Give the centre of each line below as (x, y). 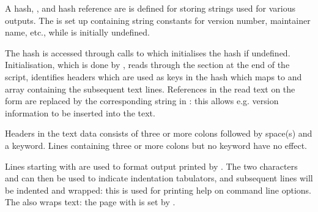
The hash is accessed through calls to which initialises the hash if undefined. (148, 52)
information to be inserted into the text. (80, 112)
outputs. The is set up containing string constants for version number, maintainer (158, 20)
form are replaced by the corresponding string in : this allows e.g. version (142, 101)
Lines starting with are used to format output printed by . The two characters (151, 166)
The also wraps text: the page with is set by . (90, 202)
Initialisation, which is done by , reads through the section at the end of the (147, 65)
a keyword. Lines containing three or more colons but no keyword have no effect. (156, 145)
